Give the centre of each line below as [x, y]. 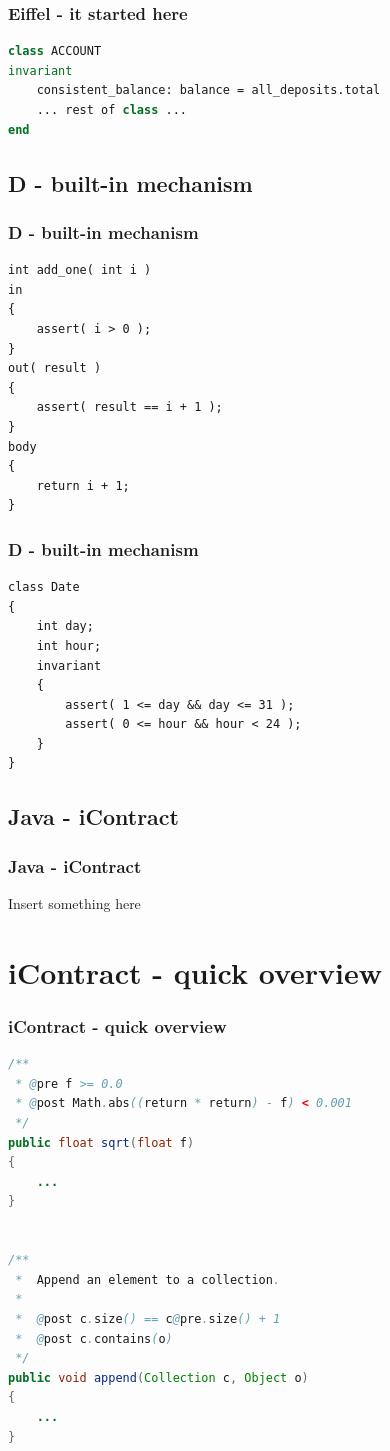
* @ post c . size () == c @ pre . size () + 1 [148, 1318]
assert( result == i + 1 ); [129, 407]
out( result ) [55, 368]
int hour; [69, 645]
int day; [65, 626]
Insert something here [74, 903]
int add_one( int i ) [80, 270]
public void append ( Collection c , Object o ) [158, 1377]
